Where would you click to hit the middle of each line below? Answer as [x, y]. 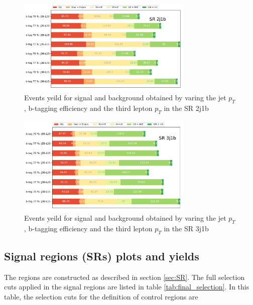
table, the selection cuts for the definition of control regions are [101, 296]
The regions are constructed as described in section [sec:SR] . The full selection [124, 277]
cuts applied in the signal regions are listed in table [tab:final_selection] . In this [127, 287]
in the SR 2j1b [186, 108]
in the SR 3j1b [186, 228]
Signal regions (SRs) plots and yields [102, 256]
